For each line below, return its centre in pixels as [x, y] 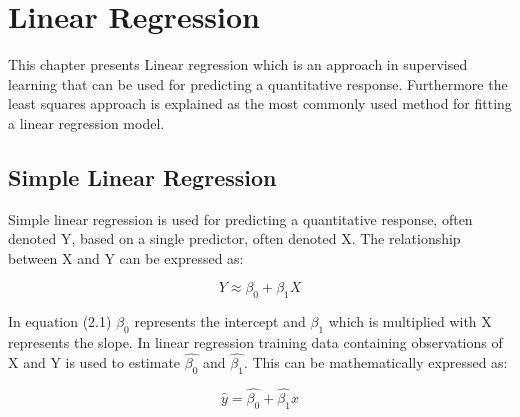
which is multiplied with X [410, 321]
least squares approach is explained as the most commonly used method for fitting [260, 103]
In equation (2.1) [60, 321]
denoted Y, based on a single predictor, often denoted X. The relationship [234, 238]
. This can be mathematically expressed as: [375, 361]
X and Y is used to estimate [94, 361]
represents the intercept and [220, 321]
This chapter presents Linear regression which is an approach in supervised [238, 64]
